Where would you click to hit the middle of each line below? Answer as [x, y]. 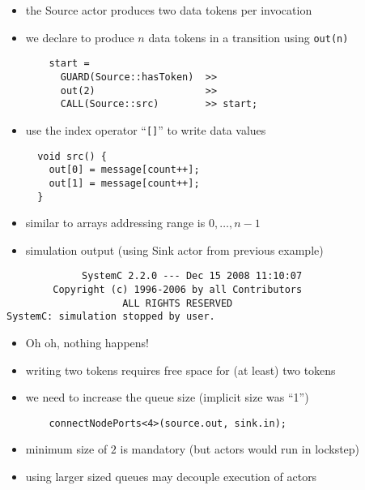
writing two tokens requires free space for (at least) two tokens [180, 370]
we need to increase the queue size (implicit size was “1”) [167, 397]
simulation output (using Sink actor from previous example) [174, 249]
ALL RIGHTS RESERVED [178, 303]
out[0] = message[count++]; [124, 170]
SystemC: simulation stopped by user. [111, 317]
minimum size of [66, 449]
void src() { [72, 156]
